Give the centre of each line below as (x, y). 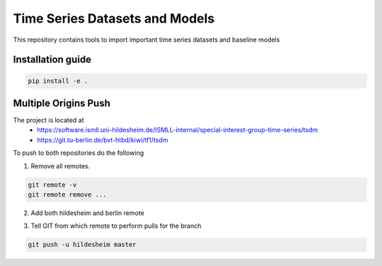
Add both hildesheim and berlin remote (88, 213)
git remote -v (52, 185)
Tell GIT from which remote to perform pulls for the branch (116, 226)
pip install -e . (58, 81)
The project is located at (48, 120)
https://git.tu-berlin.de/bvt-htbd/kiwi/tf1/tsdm (103, 140)
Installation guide (52, 60)
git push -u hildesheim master (82, 245)
